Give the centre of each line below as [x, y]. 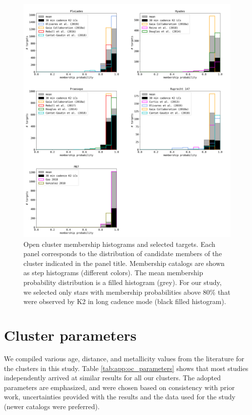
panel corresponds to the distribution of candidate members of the [123, 253]
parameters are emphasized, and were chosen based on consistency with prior [119, 387]
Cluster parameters [70, 335]
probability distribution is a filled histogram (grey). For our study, [123, 282]
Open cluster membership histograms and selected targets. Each [119, 244]
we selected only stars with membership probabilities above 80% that [127, 292]
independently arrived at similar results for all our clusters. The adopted [113, 378]
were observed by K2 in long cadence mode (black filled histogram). [125, 301]
